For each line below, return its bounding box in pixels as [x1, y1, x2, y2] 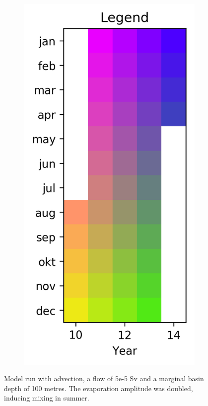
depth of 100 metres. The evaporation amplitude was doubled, [4, 383, 193, 393]
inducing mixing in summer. [4, 393, 89, 403]
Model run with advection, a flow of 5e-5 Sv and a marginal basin [4, 373, 204, 384]
